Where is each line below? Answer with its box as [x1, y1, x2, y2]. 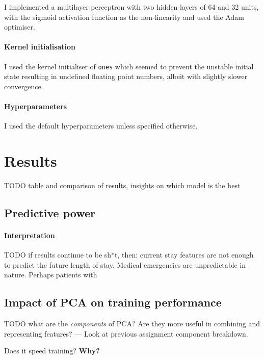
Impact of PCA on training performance [4, 294, 222, 310]
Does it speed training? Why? [4, 345, 100, 356]
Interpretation [4, 229, 55, 240]
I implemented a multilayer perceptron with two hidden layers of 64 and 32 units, [4, 2, 259, 12]
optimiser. [4, 21, 35, 32]
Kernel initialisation [4, 41, 76, 52]
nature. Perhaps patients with [4, 269, 97, 280]
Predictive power [4, 204, 95, 220]
